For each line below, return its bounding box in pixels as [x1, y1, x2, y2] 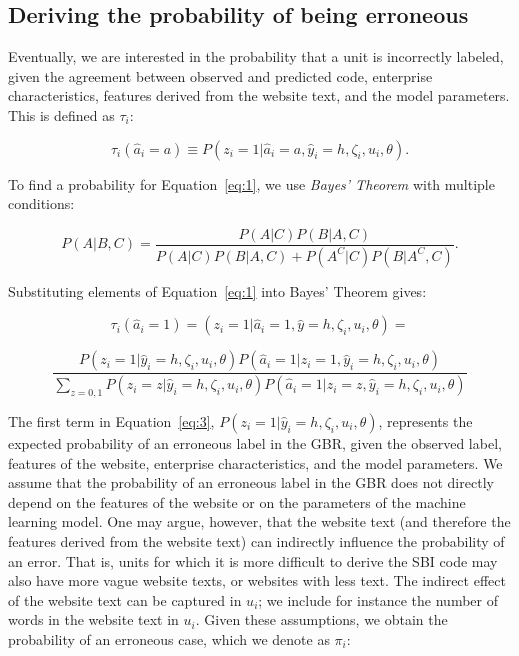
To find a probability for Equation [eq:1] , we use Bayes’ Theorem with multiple [8, 173, 495, 194]
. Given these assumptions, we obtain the [195, 609, 448, 630]
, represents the [378, 410, 473, 431]
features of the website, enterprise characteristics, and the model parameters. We [8, 452, 503, 473]
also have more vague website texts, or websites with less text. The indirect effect [8, 570, 506, 591]
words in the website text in [8, 609, 179, 630]
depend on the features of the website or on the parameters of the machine [8, 491, 466, 512]
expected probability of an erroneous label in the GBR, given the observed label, [8, 432, 502, 453]
